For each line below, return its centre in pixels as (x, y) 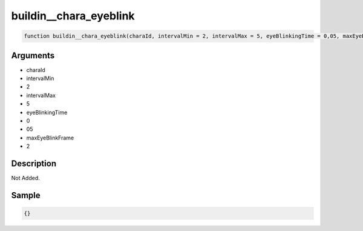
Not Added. (26, 178)
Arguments (33, 55)
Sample (26, 195)
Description (34, 163)
